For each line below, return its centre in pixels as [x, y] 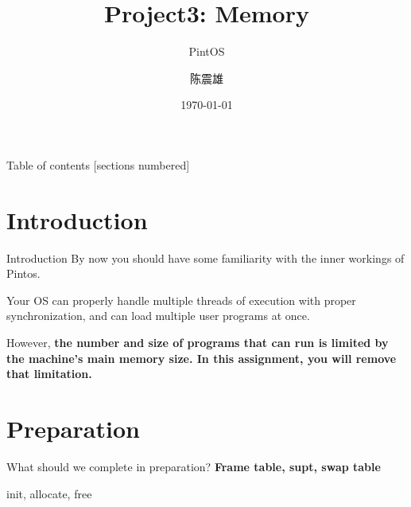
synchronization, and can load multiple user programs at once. [158, 316]
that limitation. [49, 374]
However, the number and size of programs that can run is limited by [198, 342]
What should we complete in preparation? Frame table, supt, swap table [194, 466]
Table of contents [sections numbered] [98, 164]
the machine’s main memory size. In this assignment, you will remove [202, 358]
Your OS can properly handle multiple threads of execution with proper [181, 300]
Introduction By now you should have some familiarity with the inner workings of [205, 257]
